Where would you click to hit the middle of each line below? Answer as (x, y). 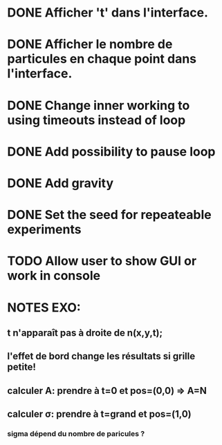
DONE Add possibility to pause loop (111, 152)
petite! (22, 367)
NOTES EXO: (44, 307)
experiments (44, 230)
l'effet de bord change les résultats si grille (101, 356)
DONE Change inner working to (99, 105)
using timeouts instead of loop (96, 120)
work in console (54, 276)
